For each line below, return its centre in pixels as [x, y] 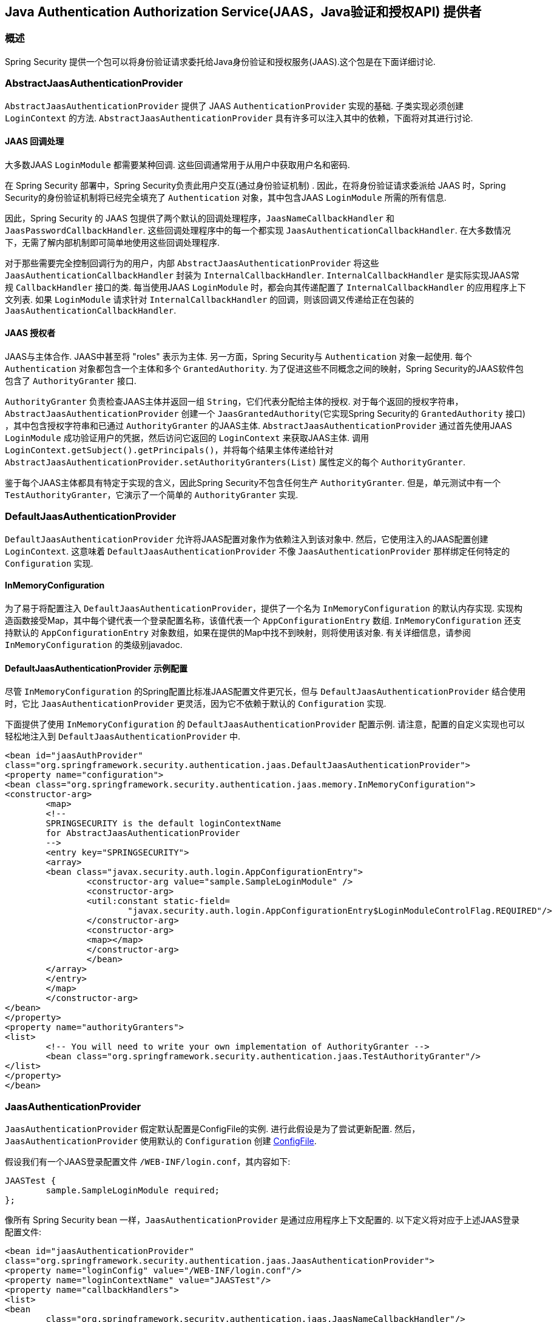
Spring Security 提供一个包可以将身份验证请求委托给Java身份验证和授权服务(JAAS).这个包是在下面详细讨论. [220, 61]
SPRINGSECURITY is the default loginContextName [164, 824]
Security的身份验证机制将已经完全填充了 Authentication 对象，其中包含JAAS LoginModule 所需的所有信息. [226, 197]
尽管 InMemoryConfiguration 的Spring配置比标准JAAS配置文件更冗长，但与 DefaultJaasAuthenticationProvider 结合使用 [265, 692]
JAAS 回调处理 [35, 141]
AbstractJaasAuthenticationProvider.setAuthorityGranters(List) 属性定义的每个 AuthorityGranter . [235, 462]
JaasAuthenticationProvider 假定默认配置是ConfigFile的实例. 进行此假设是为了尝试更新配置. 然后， [213, 1128]
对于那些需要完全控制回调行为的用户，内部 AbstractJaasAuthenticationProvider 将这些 [192, 263]
